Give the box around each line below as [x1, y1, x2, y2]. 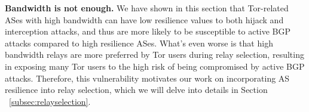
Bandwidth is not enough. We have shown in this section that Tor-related [5, 2, 289, 14]
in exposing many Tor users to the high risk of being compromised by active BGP [5, 60, 305, 72]
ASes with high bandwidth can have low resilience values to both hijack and [5, 13, 284, 26]
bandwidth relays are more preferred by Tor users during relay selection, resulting [5, 48, 304, 61]
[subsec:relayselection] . [9, 95, 91, 107]
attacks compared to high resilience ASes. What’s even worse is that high [5, 36, 273, 49]
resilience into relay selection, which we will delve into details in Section [5, 83, 268, 96]
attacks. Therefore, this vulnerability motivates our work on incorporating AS [5, 71, 290, 84]
